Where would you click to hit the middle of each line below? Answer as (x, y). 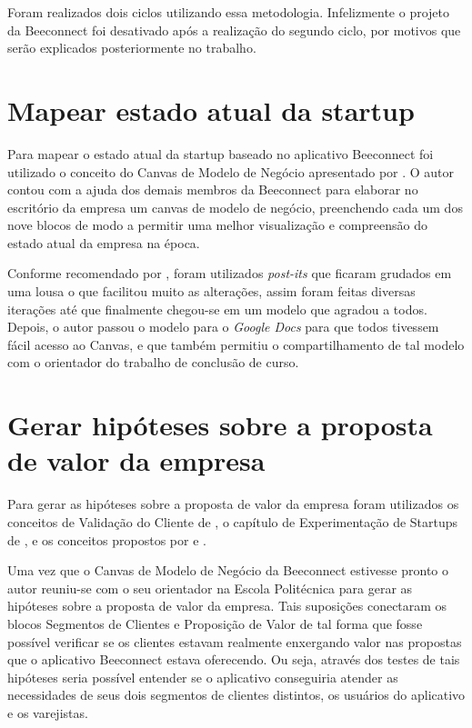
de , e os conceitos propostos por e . (107, 539)
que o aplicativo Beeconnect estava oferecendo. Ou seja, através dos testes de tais (234, 659)
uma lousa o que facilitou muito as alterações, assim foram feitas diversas (211, 291)
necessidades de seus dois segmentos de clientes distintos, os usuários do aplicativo (236, 695)
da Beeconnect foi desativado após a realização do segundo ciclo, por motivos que (234, 30)
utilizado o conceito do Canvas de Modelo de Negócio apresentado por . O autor (231, 171)
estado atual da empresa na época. (104, 242)
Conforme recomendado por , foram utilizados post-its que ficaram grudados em (230, 273)
